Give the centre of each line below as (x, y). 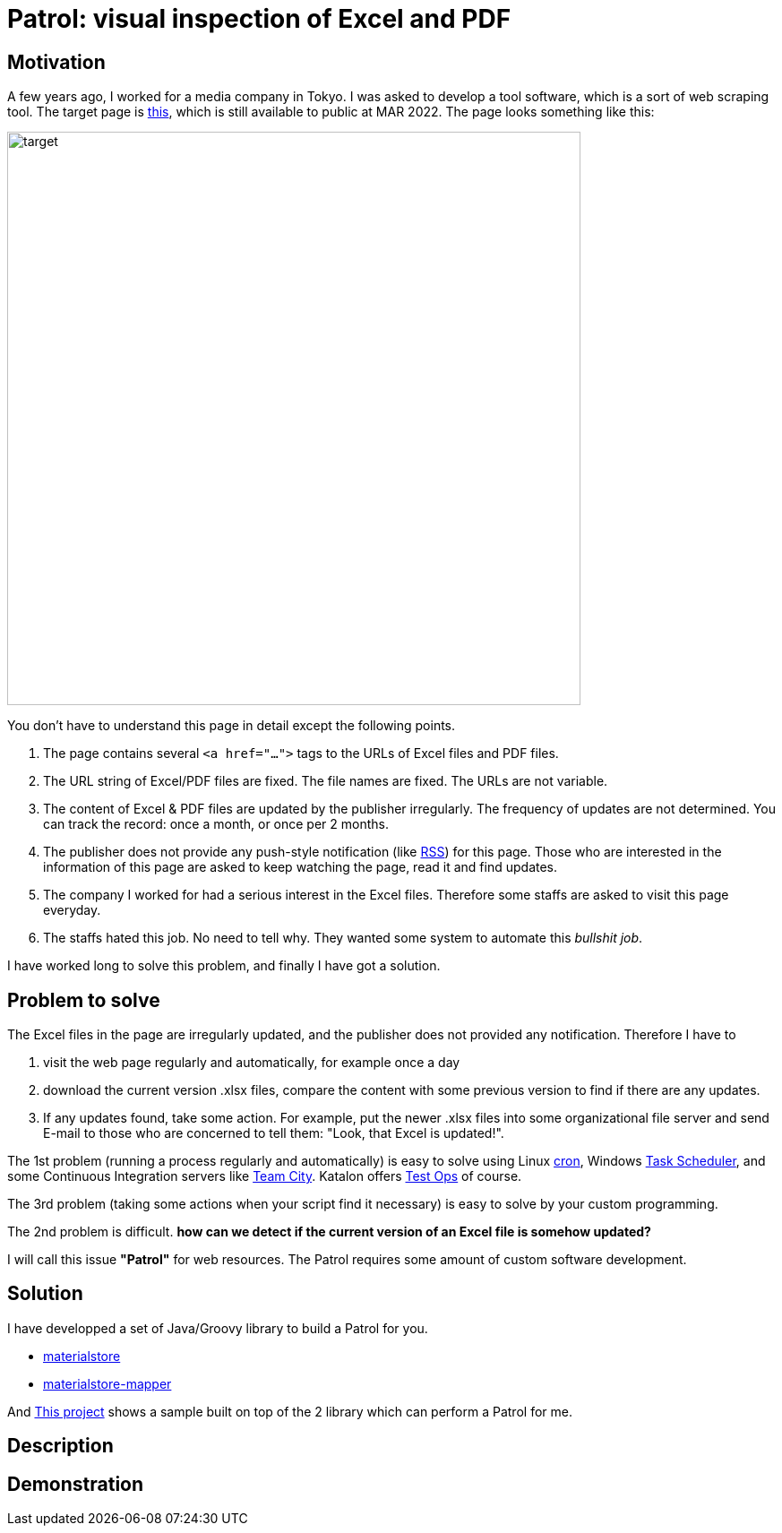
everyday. (72, 910)
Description (60, 1446)
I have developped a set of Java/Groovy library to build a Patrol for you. (218, 1328)
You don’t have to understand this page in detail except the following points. (232, 726)
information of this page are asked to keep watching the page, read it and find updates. (301, 867)
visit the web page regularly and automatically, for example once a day (252, 1063)
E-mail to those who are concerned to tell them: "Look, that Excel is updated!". (274, 1133)
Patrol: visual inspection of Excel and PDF (259, 19)
